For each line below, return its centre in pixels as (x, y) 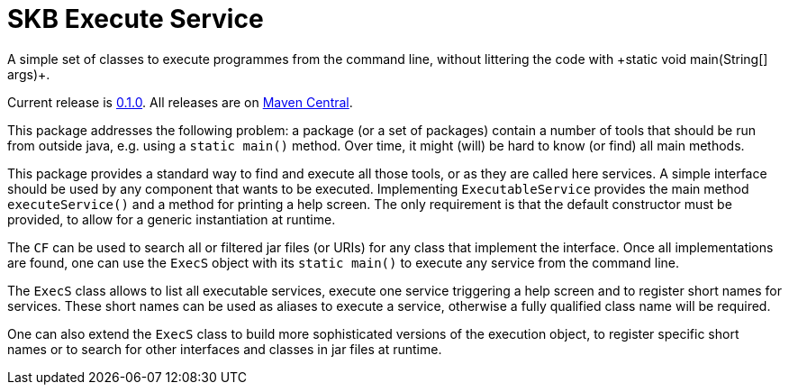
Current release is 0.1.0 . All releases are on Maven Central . (180, 102)
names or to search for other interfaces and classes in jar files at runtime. (225, 349)
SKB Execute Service (136, 19)
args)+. (29, 74)
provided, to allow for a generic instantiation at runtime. (172, 219)
